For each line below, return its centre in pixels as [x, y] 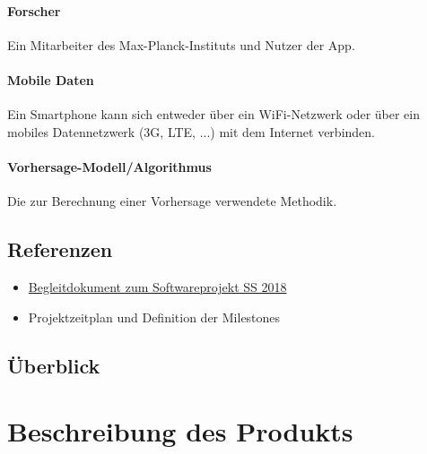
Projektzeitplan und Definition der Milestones [154, 317]
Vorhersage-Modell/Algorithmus [109, 166]
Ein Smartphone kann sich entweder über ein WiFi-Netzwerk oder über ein [213, 114]
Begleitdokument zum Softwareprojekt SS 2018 [157, 286]
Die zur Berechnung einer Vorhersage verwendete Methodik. [172, 201]
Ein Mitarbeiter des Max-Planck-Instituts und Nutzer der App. [181, 44]
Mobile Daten [51, 79]
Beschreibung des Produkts [180, 431]
